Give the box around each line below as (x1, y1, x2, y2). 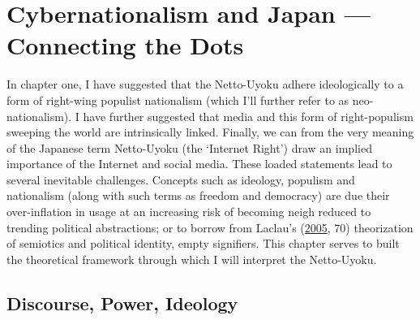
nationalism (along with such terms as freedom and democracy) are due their (6, 187, 390, 204)
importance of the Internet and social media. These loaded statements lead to (6, 155, 392, 172)
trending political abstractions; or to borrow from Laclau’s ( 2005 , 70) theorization (6, 218, 414, 236)
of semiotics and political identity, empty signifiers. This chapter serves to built (6, 235, 400, 252)
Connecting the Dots (6, 28, 244, 62)
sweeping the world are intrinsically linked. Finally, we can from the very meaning (6, 123, 414, 141)
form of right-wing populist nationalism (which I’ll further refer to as (6, 91, 349, 108)
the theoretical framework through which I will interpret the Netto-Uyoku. (6, 250, 377, 267)
